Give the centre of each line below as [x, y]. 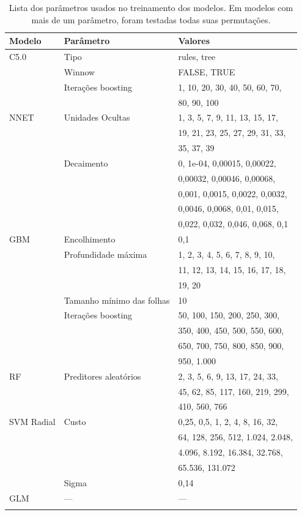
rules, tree [197, 57]
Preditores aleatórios [102, 376]
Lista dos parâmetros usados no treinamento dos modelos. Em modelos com [151, 7]
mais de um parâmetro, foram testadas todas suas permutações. [151, 19]
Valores [194, 41]
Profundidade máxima [105, 254]
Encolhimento [90, 239]
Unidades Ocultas [97, 117]
